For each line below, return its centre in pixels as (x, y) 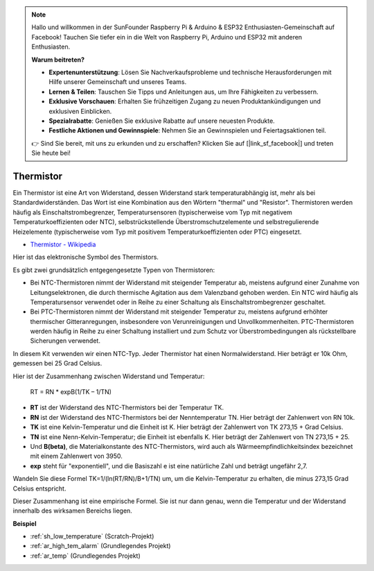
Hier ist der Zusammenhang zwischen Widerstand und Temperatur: (109, 376)
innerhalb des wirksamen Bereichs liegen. (73, 511)
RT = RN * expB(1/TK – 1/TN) (71, 392)
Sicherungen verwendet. (65, 341)
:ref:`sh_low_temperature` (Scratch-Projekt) (92, 536)
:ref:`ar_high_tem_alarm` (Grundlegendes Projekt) (100, 546)
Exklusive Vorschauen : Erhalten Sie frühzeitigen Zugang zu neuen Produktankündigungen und (185, 101)
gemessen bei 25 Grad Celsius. (57, 364)
